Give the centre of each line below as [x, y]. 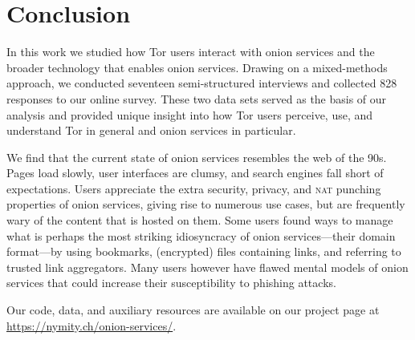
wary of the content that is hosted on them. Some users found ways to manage [200, 220]
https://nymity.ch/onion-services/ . [92, 325]
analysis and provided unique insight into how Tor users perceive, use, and [190, 114]
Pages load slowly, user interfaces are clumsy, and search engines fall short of [195, 173]
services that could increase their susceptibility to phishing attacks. [171, 283]
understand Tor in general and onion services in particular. [151, 130]
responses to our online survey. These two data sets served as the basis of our [197, 98]
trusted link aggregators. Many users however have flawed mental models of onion [207, 267]
